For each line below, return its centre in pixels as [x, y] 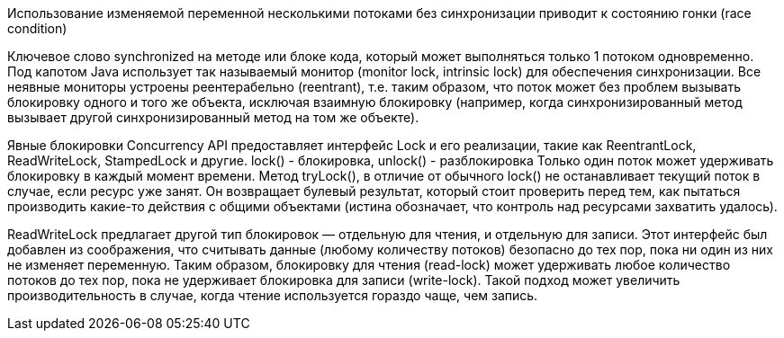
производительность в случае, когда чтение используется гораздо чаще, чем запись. [273, 295]
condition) [37, 28]
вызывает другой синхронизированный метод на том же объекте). [213, 117]
